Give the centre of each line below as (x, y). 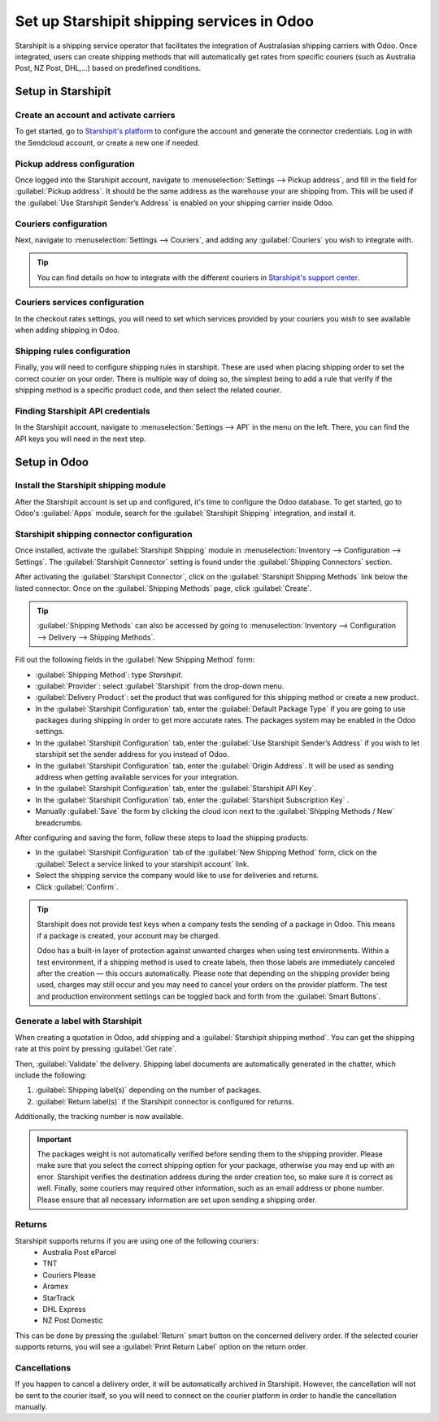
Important (54, 1139)
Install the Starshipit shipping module (91, 486)
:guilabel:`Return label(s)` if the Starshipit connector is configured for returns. (165, 1101)
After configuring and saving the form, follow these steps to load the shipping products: (162, 837)
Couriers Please (70, 1275)
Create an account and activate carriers (95, 116)
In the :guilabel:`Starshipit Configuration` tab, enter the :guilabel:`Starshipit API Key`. (176, 789)
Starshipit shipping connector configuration (104, 535)
